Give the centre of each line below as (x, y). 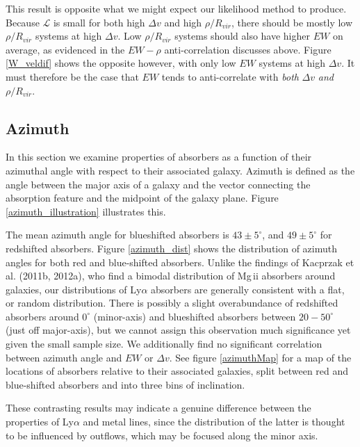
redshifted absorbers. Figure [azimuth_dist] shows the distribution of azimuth (171, 248)
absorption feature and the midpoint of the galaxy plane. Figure (142, 198)
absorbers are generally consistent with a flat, (248, 289)
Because (23, 22)
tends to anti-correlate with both (230, 76)
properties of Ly (40, 422)
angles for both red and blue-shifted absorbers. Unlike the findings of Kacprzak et (180, 262)
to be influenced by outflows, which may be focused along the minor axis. (162, 435)
